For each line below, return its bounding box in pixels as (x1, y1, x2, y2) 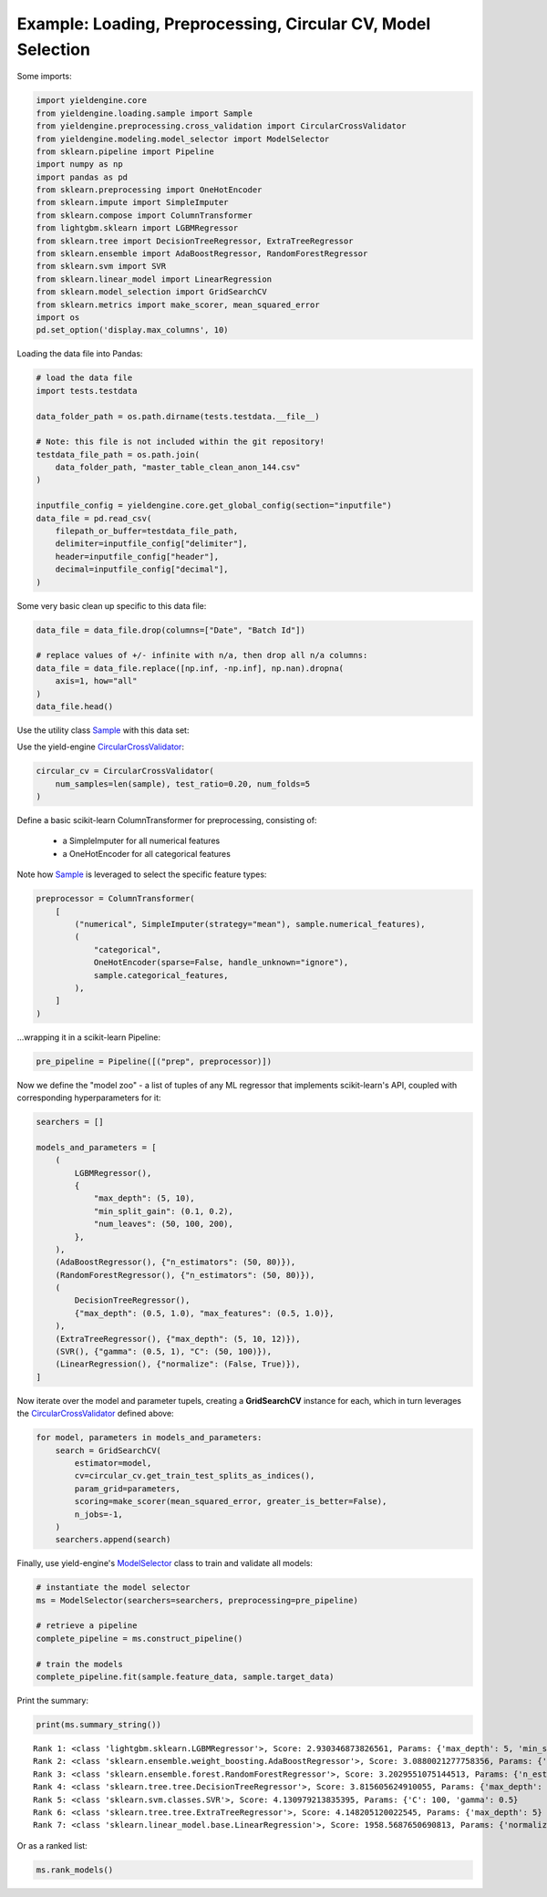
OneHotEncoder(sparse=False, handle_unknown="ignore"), (93, 957, 349, 968)
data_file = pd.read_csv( (36, 513, 152, 523)
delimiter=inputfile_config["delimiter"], (55, 539, 248, 549)
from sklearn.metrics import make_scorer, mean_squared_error (36, 299, 320, 310)
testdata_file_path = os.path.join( (36, 449, 201, 459)
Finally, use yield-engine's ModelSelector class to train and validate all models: (16, 1558, 314, 1569)
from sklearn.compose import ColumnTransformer (36, 210, 253, 221)
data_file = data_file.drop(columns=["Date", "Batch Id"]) (36, 624, 305, 635)
